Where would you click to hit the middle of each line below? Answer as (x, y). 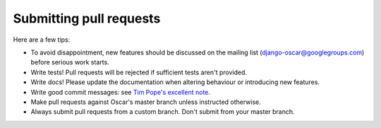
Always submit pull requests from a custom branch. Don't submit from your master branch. (163, 112)
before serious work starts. (70, 62)
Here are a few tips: (42, 40)
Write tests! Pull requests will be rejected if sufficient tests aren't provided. (139, 72)
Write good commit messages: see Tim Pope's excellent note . (121, 92)
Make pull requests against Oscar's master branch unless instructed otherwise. (146, 102)
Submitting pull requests (87, 18)
